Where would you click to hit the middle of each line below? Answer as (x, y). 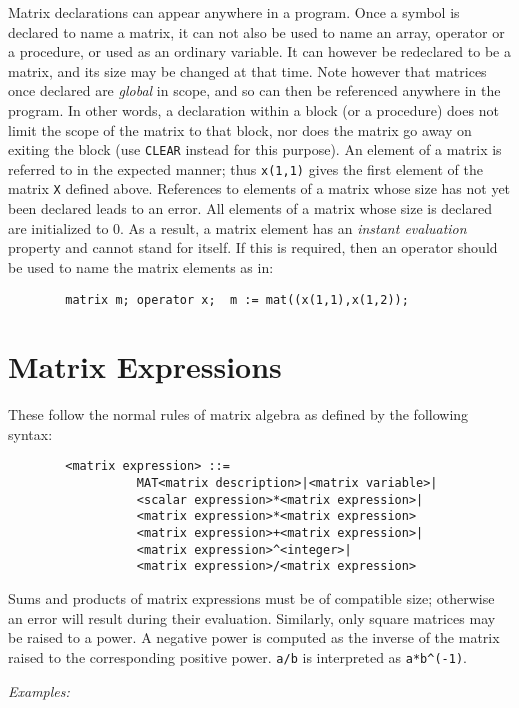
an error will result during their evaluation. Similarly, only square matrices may (252, 617)
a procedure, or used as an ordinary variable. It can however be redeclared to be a (259, 51)
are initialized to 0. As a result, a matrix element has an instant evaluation (237, 227)
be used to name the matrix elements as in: (141, 266)
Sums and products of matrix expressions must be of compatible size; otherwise (251, 598)
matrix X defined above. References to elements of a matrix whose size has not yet (259, 188)
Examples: (39, 690)
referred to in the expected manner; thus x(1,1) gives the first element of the (246, 168)
